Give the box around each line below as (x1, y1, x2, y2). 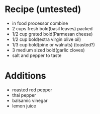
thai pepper (12, 92, 36, 98)
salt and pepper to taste (12, 52, 62, 59)
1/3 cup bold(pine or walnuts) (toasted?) (12, 41, 95, 47)
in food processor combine (12, 20, 68, 26)
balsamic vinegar (12, 97, 48, 103)
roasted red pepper (12, 87, 52, 93)
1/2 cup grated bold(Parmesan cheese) (12, 31, 93, 37)
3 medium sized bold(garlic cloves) (12, 47, 85, 53)
